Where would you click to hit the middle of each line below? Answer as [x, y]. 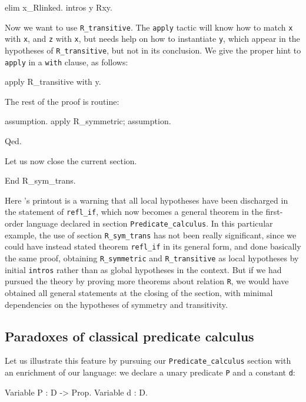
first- [274, 212]
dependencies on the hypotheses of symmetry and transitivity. [116, 304]
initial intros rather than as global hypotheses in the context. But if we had [143, 269]
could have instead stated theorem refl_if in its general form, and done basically [153, 246]
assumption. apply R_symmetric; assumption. [88, 121]
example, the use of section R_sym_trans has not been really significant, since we [151, 235]
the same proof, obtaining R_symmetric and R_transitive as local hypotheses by [152, 258]
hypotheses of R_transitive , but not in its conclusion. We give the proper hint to [153, 50]
